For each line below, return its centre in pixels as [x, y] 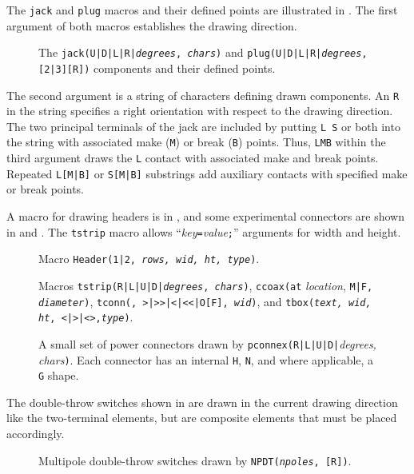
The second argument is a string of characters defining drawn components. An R [203, 95]
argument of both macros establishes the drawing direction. [152, 25]
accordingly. [36, 434]
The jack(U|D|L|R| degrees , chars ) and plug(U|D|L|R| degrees [200, 52]
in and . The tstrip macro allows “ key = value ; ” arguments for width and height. [204, 231]
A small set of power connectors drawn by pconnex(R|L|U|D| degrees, [207, 343]
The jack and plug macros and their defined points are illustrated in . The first [202, 10]
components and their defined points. [185, 68]
